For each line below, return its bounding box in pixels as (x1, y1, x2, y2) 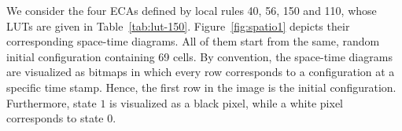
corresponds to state (6, 110, 104, 126)
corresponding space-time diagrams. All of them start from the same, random (6, 33, 380, 49)
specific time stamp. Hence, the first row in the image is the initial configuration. (6, 78, 396, 95)
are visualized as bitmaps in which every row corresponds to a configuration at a (6, 64, 395, 80)
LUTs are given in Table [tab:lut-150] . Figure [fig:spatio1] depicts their (6, 17, 350, 34)
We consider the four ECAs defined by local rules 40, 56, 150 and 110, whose (6, 2, 377, 18)
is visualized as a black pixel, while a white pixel (109, 94, 344, 111)
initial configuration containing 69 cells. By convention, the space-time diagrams (6, 48, 393, 64)
